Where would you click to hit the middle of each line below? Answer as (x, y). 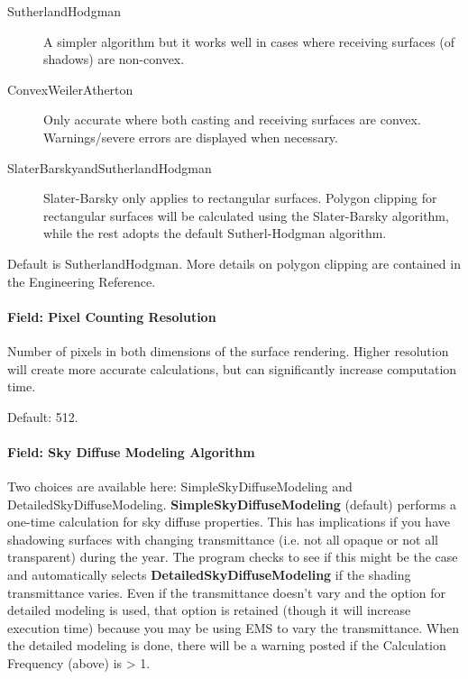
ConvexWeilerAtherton (70, 89)
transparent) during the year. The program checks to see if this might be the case (233, 557)
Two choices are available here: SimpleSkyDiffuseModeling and (180, 486)
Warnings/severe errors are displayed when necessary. (191, 137)
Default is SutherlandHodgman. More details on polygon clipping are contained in (234, 263)
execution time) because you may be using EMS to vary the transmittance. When (233, 627)
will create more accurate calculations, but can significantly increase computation (232, 368)
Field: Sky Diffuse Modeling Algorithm (131, 451)
